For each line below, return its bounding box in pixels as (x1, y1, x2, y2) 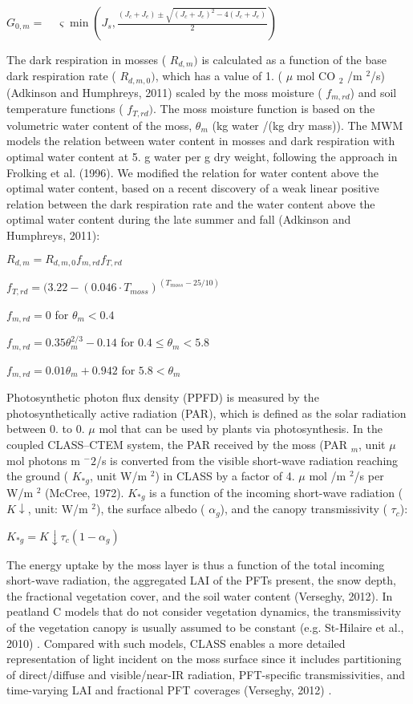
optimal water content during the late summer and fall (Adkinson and (6, 211, 351, 228)
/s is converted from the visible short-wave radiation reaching (95, 451, 399, 468)
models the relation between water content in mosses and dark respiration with (6, 132, 395, 149)
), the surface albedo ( (96, 500, 205, 517)
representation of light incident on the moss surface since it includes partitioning (6, 650, 402, 667)
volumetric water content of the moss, (6, 116, 192, 133)
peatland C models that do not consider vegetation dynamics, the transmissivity (6, 603, 402, 620)
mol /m (309, 467, 346, 484)
